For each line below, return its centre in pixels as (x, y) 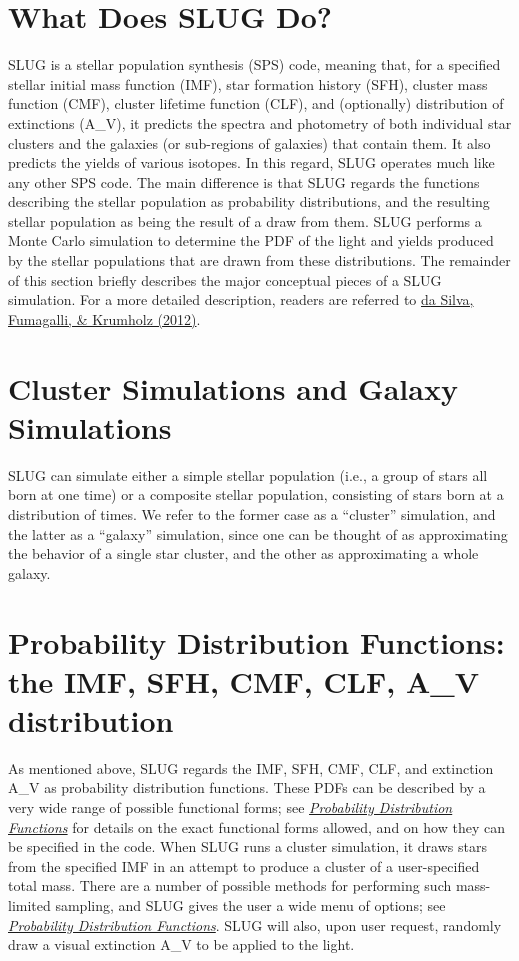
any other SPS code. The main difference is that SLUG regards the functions (244, 181)
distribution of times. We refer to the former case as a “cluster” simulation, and (252, 513)
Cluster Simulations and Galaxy (233, 387)
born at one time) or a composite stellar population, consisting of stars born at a (256, 494)
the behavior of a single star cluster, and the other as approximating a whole (243, 553)
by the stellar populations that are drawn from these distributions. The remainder (259, 260)
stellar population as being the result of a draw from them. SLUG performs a (245, 220)
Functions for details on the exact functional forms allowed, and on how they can (256, 826)
